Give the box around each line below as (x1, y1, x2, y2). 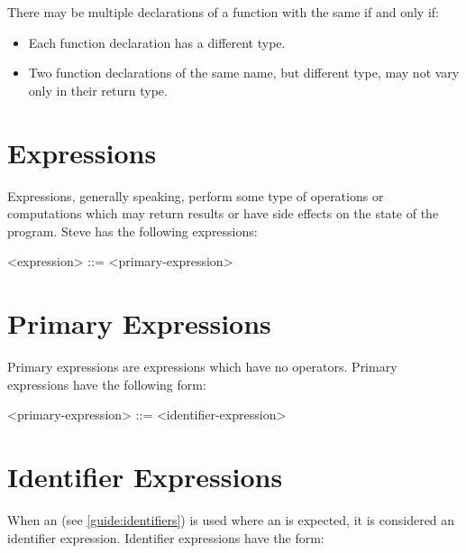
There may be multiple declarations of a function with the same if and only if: (7, 3, 439, 21)
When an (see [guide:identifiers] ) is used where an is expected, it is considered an (7, 510, 455, 529)
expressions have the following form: (7, 374, 206, 393)
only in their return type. (28, 80, 168, 99)
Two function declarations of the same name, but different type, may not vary (28, 63, 460, 82)
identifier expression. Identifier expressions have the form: (7, 528, 324, 547)
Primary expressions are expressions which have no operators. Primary (7, 357, 397, 375)
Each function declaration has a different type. (28, 32, 286, 51)
